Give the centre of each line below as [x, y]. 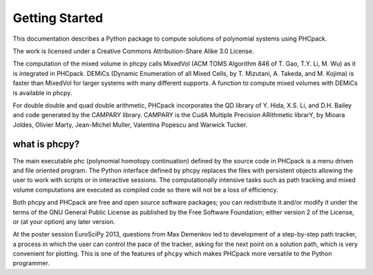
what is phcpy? [46, 144]
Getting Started [58, 18]
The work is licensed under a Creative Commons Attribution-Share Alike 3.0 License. [134, 51]
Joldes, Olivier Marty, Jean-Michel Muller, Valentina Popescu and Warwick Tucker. [130, 125]
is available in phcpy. [42, 92]
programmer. [31, 263]
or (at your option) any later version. [64, 221]
